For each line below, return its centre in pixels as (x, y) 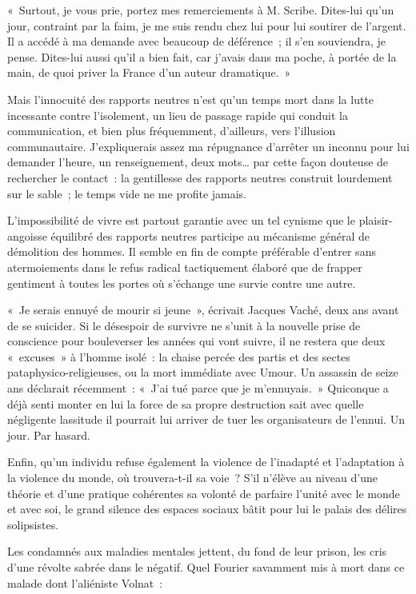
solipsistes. (33, 524)
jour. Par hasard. (49, 435)
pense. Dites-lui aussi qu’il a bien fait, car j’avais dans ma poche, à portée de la (202, 56)
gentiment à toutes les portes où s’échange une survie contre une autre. (182, 283)
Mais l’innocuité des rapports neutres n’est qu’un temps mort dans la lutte (191, 99)
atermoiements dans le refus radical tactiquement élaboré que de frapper (185, 267)
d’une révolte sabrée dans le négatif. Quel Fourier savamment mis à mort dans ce (206, 567)
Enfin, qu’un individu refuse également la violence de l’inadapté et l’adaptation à (206, 462)
